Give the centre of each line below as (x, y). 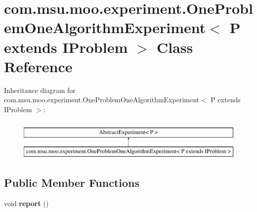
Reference (38, 66)
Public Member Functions (72, 183)
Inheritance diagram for (40, 90)
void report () (26, 203)
